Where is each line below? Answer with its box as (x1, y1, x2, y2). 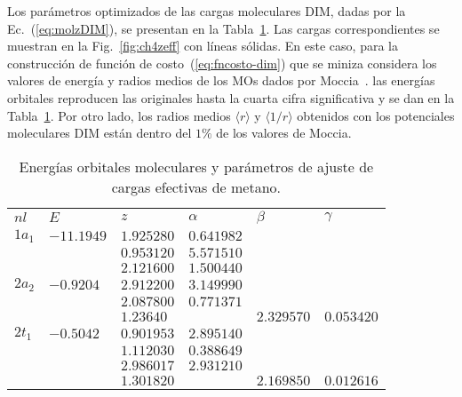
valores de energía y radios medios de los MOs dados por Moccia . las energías (7, 71, 435, 90)
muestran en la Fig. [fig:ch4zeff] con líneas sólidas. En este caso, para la (7, 36, 398, 55)
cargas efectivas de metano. (111, 176, 282, 197)
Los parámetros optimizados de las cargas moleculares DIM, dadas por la (7, 2, 406, 20)
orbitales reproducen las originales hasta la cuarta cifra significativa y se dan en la (7, 88, 455, 107)
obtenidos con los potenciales (297, 106, 455, 124)
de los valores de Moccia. (216, 123, 352, 142)
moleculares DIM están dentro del (7, 123, 192, 142)
